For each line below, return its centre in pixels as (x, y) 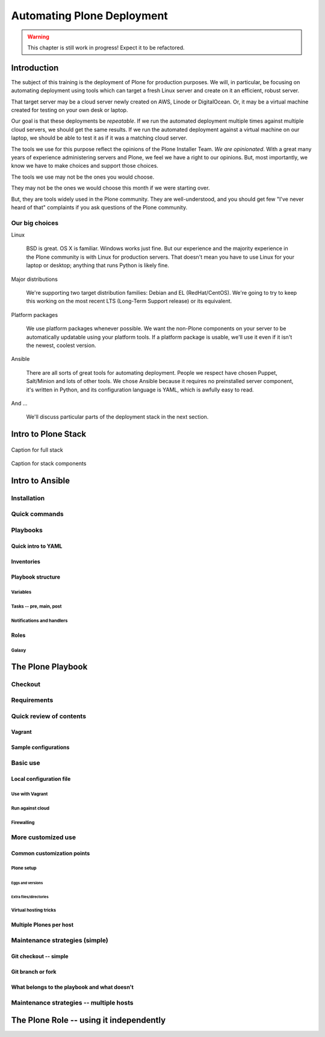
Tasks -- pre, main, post (36, 606)
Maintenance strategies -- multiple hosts (72, 1003)
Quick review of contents (49, 716)
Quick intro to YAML (37, 546)
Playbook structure (36, 577)
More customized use (44, 837)
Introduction (35, 68)
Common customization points (51, 853)
